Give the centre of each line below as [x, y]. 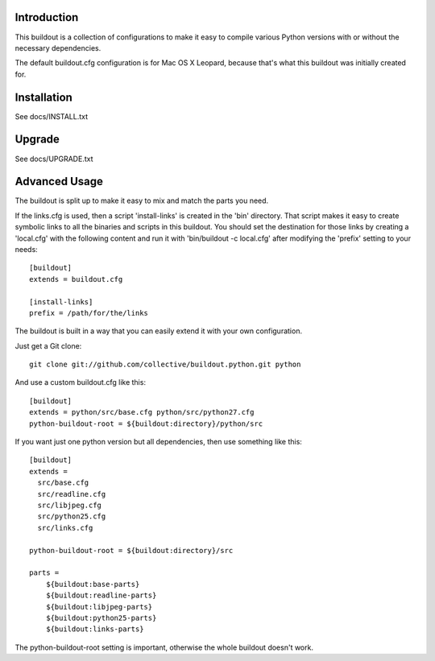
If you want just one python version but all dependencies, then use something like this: [158, 442]
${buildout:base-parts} [93, 584]
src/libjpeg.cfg [70, 505]
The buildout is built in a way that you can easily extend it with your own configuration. [158, 331]
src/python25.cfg [72, 516]
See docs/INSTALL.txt [52, 116]
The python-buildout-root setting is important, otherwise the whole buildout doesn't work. [164, 647]
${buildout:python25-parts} [101, 618]
